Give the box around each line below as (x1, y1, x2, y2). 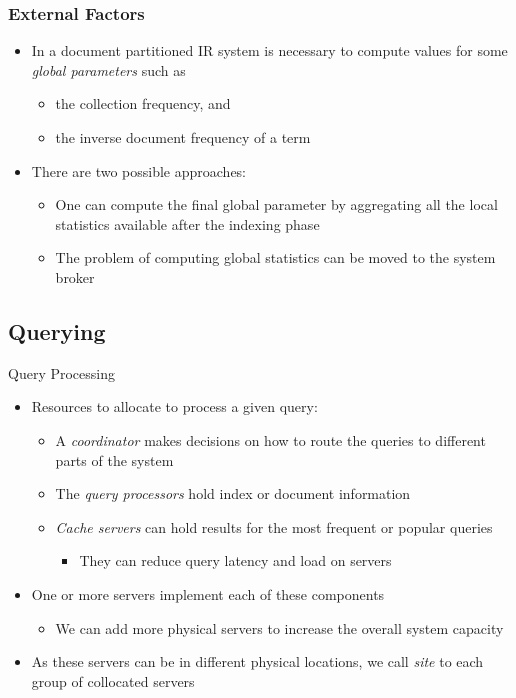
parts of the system (55, 449, 174, 470)
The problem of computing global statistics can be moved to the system (55, 247, 496, 268)
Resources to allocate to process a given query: (31, 396, 318, 417)
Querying (8, 315, 106, 346)
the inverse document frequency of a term (55, 127, 311, 147)
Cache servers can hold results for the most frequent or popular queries (55, 516, 493, 537)
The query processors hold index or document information (55, 483, 411, 504)
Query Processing (8, 362, 115, 383)
